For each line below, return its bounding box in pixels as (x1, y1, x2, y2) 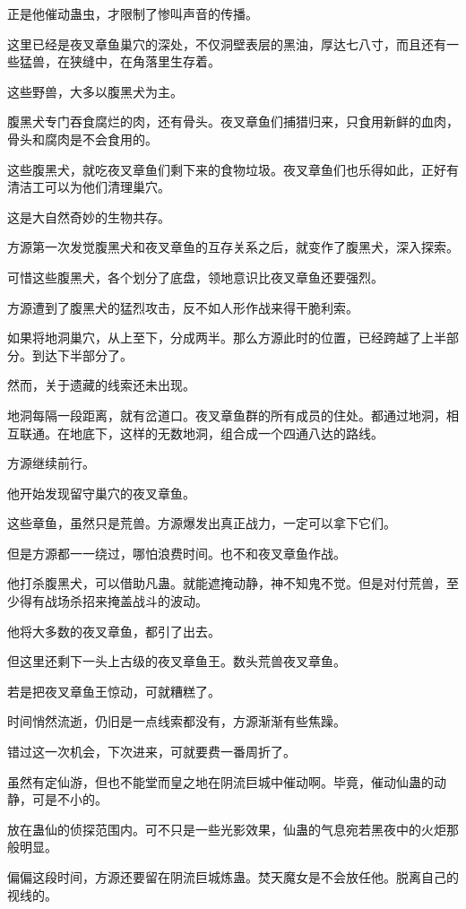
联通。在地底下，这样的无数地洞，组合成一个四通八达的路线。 (19, 423, 384, 442)
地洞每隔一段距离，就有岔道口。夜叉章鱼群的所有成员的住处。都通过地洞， (7, 405, 446, 424)
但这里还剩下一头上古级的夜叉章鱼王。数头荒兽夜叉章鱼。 (7, 652, 346, 671)
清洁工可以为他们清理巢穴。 (7, 177, 170, 196)
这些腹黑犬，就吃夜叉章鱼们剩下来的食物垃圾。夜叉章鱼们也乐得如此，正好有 (7, 160, 459, 178)
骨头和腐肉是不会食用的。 (7, 129, 158, 148)
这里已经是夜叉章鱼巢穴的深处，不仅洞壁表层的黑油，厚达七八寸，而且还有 (7, 34, 446, 53)
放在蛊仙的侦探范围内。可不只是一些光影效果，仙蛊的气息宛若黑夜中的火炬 (7, 819, 446, 838)
